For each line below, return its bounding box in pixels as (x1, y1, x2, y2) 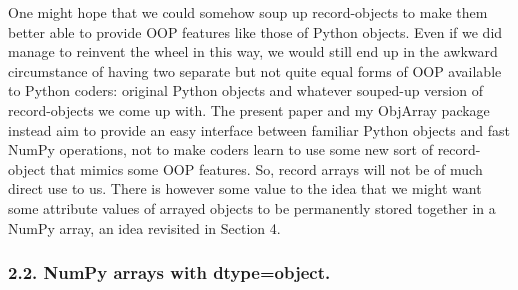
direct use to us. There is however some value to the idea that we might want (8, 178, 482, 199)
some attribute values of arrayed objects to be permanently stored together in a (8, 197, 496, 218)
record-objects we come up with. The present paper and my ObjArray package (8, 99, 490, 120)
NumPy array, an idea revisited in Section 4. (8, 217, 281, 238)
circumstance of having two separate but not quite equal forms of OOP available (8, 60, 502, 81)
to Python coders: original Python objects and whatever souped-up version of (8, 80, 483, 101)
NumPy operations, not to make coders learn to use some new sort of (8, 139, 433, 160)
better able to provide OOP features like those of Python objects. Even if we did (8, 21, 503, 42)
